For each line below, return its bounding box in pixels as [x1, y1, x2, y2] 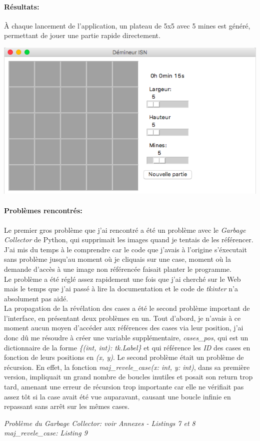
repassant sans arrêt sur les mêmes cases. [4, 401, 129, 411]
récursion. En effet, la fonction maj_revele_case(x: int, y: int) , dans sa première [4, 361, 250, 372]
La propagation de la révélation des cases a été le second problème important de [4, 303, 250, 313]
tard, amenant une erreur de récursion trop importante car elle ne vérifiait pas [4, 381, 244, 392]
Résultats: [4, 1, 39, 12]
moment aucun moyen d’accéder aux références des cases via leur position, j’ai [4, 322, 243, 333]
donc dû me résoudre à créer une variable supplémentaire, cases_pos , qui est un [4, 332, 248, 343]
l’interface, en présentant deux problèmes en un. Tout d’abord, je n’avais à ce [4, 312, 241, 323]
